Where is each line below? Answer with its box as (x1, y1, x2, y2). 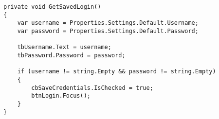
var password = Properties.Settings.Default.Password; (17, 27, 199, 34)
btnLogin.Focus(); (31, 92, 91, 100)
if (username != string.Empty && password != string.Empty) (17, 68, 216, 75)
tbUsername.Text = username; (17, 44, 111, 51)
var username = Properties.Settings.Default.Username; (17, 19, 199, 27)
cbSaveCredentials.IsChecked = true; (31, 84, 153, 91)
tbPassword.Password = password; (17, 51, 126, 59)
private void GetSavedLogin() (3, 3, 101, 10)
